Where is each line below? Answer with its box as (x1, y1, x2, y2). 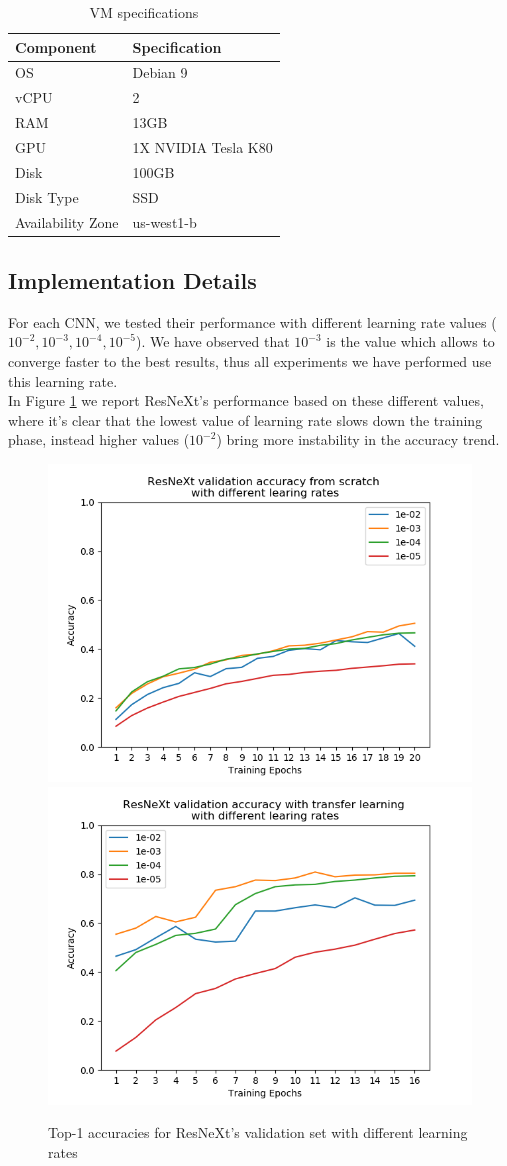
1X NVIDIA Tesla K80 (132, 136, 273, 157)
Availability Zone (15, 211, 119, 232)
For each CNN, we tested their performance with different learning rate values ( (8, 311, 497, 332)
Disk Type (15, 186, 79, 207)
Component (15, 36, 97, 57)
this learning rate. (8, 370, 118, 391)
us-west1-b (132, 211, 197, 232)
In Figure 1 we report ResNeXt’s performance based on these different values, (8, 390, 484, 411)
